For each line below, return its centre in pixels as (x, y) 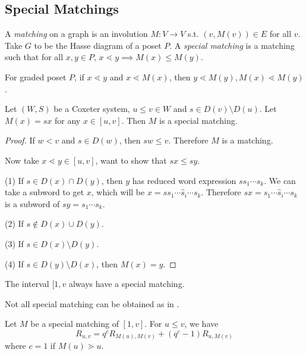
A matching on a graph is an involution (76, 34)
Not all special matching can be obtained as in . (92, 303)
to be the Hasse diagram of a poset (98, 45)
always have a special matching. (127, 284)
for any (67, 120)
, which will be (118, 192)
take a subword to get (45, 192)
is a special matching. (198, 120)
